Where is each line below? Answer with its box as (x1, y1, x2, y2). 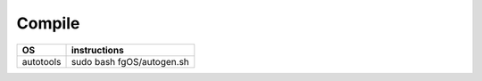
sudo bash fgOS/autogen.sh (71, 55, 189, 68)
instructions (71, 44, 124, 56)
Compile (16, 13, 80, 33)
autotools (21, 55, 62, 68)
